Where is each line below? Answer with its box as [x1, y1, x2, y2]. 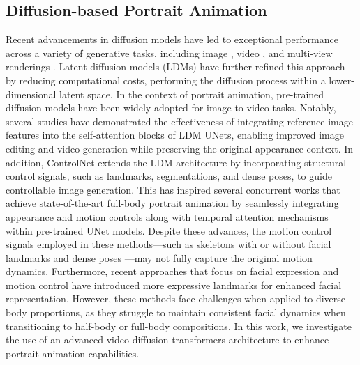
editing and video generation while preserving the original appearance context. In [6, 141, 354, 155]
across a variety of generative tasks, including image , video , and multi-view [6, 45, 333, 60]
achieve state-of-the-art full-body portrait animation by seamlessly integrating [6, 196, 339, 210]
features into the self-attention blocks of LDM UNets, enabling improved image [6, 127, 344, 142]
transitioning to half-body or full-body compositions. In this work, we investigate [6, 318, 352, 333]
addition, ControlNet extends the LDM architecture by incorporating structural [6, 155, 347, 169]
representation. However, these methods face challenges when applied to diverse [6, 291, 345, 306]
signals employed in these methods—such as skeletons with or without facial [6, 237, 331, 251]
